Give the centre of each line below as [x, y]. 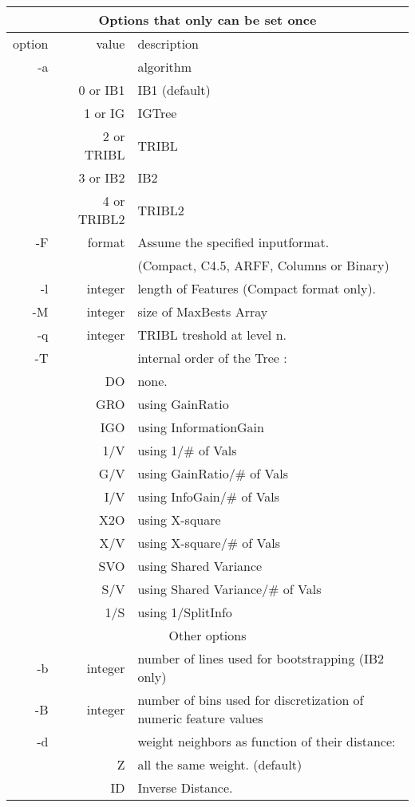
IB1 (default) [174, 90]
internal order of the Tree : [212, 358]
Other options [207, 635]
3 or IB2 [102, 177]
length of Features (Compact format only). [257, 288]
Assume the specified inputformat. [233, 242]
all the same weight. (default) [220, 764]
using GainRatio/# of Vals [213, 473]
